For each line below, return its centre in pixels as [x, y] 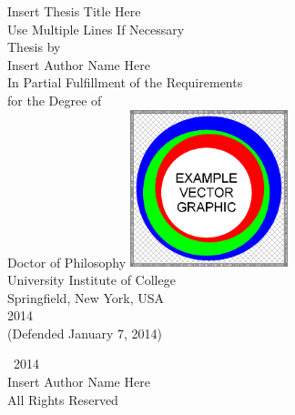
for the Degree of [55, 100]
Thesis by [34, 47]
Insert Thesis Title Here [74, 11]
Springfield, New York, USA [86, 297]
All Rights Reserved [63, 399]
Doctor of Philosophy [67, 262]
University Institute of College [92, 279]
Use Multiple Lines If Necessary [96, 29]
